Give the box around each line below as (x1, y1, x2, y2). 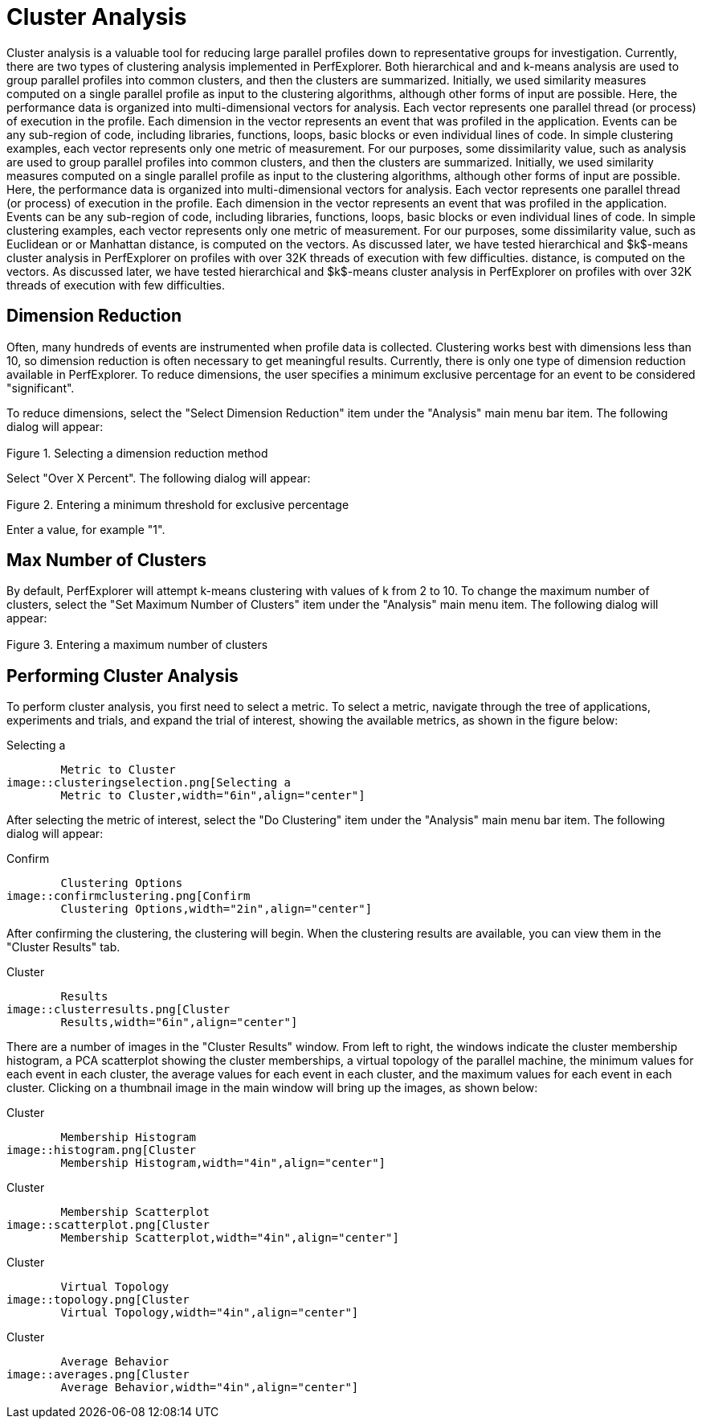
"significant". (6, 380, 75, 395)
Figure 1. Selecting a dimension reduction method (6, 446, 268, 460)
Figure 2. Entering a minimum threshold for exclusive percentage (6, 497, 349, 511)
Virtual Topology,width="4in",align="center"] (60, 1306, 359, 1320)
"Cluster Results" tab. (6, 940, 120, 955)
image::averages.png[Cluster (6, 1368, 190, 1382)
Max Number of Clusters (6, 550, 207, 571)
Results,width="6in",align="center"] (60, 1016, 298, 1029)
